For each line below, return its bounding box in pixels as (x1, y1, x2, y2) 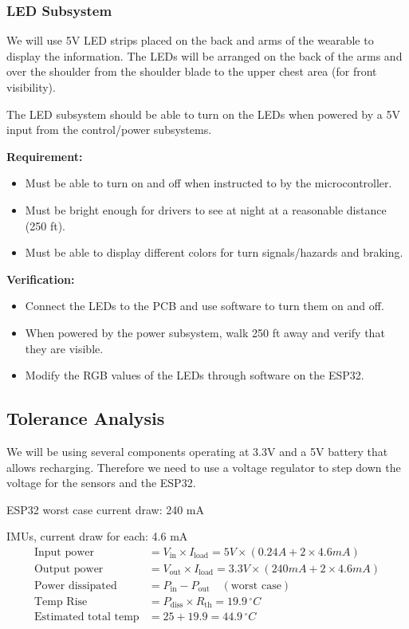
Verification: (6, 270, 75, 287)
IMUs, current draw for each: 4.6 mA (6, 528, 188, 544)
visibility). (6, 79, 56, 95)
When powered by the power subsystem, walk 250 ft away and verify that (25, 324, 385, 340)
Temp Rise (33, 596, 88, 607)
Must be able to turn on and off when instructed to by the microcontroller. (25, 175, 392, 191)
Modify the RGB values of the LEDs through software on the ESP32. (25, 367, 364, 383)
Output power (33, 563, 104, 575)
